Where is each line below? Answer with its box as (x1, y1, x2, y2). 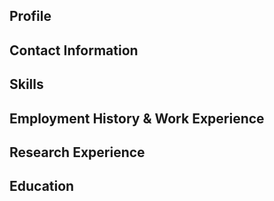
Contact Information (9, 42, 139, 59)
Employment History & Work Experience (9, 110, 265, 127)
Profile (9, 8, 52, 25)
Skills (9, 76, 44, 93)
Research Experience (9, 144, 146, 161)
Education (9, 178, 75, 195)
